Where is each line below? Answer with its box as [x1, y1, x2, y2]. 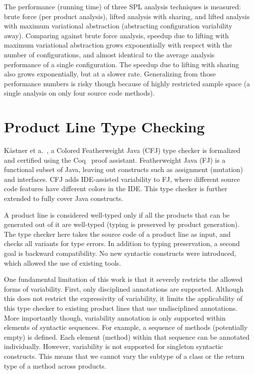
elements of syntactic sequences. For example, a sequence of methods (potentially [4, 322, 248, 332]
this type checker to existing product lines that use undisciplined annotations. [4, 302, 238, 313]
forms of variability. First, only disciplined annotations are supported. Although [4, 283, 244, 294]
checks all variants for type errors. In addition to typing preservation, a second [4, 238, 240, 249]
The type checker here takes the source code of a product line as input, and [4, 228, 231, 239]
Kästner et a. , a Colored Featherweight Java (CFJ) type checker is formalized [4, 145, 241, 155]
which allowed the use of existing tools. [4, 257, 121, 268]
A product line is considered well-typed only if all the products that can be [4, 209, 230, 220]
